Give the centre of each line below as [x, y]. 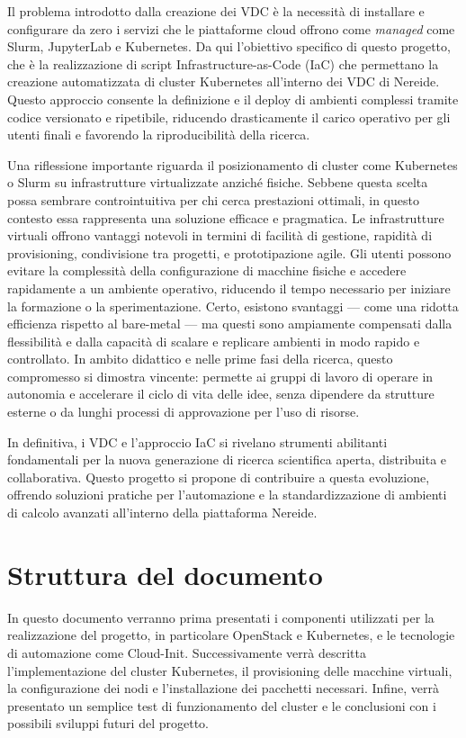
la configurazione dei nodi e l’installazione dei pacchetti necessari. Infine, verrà [223, 688]
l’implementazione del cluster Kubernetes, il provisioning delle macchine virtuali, [230, 670]
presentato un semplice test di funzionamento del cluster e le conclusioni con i [222, 705]
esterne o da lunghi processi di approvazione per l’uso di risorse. [184, 412]
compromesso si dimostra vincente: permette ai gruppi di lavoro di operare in [220, 376]
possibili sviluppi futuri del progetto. [108, 723]
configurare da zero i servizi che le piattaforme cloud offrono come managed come [231, 28]
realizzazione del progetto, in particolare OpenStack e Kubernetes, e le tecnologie [231, 635]
